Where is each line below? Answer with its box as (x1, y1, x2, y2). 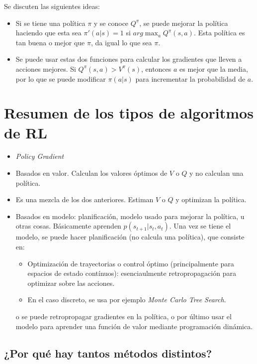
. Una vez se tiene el (169, 221, 231, 231)
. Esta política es (193, 27, 245, 38)
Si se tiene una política (15, 17, 86, 28)
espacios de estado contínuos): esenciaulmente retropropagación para (27, 268, 236, 278)
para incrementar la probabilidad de (135, 73, 246, 84)
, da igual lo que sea (90, 37, 152, 47)
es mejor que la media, (179, 63, 248, 74)
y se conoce (93, 17, 129, 28)
